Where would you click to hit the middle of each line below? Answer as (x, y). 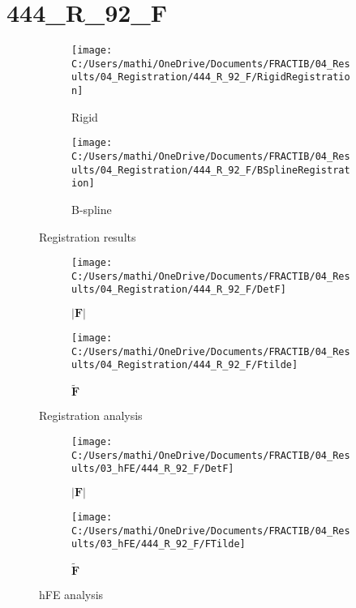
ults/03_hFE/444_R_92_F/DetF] (153, 469)
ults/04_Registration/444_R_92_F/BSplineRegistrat (211, 170)
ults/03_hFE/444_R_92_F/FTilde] (159, 544)
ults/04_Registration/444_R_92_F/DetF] (179, 290)
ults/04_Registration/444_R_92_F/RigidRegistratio (211, 77)
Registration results (88, 236)
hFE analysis (71, 595)
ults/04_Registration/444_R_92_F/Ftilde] (185, 365)
